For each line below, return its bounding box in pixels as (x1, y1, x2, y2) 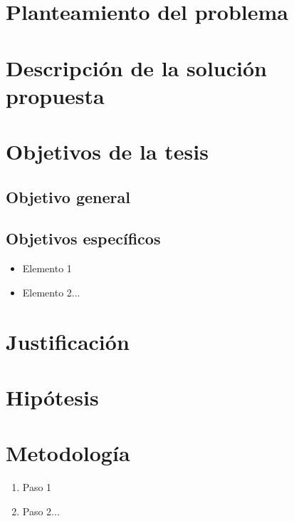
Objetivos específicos (6, 227, 161, 249)
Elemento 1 (22, 261, 72, 276)
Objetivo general (6, 185, 130, 207)
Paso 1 (22, 480, 52, 495)
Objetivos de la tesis (6, 137, 209, 166)
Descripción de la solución (6, 53, 267, 82)
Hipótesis (6, 383, 99, 412)
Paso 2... (22, 503, 60, 518)
